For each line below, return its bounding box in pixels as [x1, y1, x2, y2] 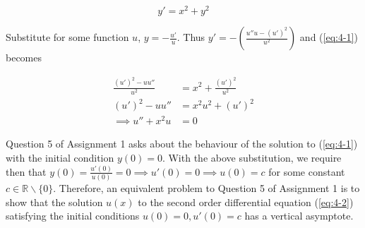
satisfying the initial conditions [6, 208, 140, 223]
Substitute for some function [6, 30, 129, 44]
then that [6, 164, 47, 179]
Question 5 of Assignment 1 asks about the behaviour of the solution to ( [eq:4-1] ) [6, 136, 358, 151]
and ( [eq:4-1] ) [299, 30, 358, 44]
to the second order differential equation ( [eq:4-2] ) [138, 194, 354, 209]
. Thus [176, 30, 205, 44]
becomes [6, 50, 42, 65]
